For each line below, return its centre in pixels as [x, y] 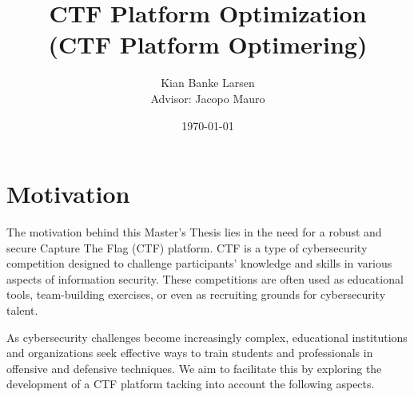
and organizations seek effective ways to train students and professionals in [190, 353]
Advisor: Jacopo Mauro [208, 98]
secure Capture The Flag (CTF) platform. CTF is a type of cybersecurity [187, 247]
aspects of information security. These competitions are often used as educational [205, 278]
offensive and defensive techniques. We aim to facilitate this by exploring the [194, 368]
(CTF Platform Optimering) [208, 44]
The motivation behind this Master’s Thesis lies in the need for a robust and [194, 232]
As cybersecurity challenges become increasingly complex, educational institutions [207, 337]
